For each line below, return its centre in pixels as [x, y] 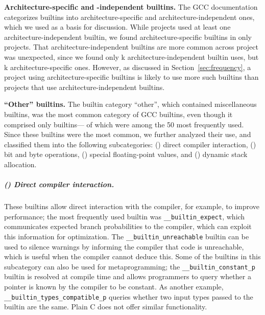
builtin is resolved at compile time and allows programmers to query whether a [128, 276]
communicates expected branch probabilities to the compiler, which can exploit [128, 226]
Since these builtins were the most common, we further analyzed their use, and [128, 134]
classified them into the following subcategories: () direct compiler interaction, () [130, 144]
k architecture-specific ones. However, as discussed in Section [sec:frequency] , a [128, 67]
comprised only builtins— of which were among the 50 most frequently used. [124, 124]
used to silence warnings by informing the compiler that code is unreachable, [124, 246]
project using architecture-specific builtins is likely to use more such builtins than [131, 77]
